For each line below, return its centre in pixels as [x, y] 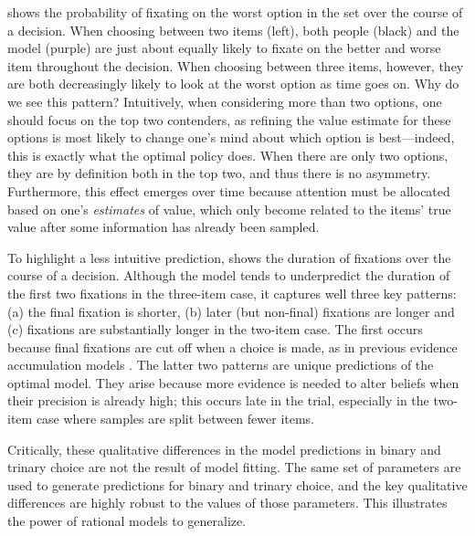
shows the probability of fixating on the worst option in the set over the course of [235, 12]
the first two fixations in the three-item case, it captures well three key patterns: [232, 293]
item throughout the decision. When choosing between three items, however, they [236, 65]
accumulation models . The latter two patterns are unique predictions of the [221, 365]
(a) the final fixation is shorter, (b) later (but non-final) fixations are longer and [231, 311]
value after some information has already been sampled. [164, 227]
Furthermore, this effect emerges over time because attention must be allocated [229, 190]
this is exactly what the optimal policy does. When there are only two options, [228, 155]
